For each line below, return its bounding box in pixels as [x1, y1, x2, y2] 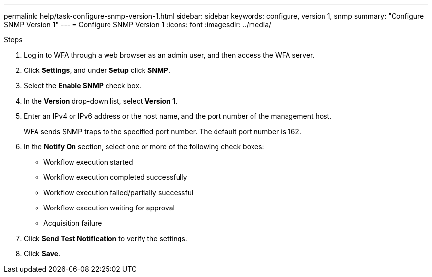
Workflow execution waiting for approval [43, 204, 175, 212]
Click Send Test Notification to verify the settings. [24, 234, 187, 242]
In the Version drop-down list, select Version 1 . [24, 97, 178, 105]
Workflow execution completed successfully [43, 173, 187, 181]
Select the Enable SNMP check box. [24, 81, 142, 90]
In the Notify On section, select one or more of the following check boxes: [24, 142, 264, 151]
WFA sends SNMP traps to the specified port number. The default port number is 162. [24, 127, 301, 136]
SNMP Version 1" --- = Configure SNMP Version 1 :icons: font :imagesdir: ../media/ [4, 20, 272, 29]
